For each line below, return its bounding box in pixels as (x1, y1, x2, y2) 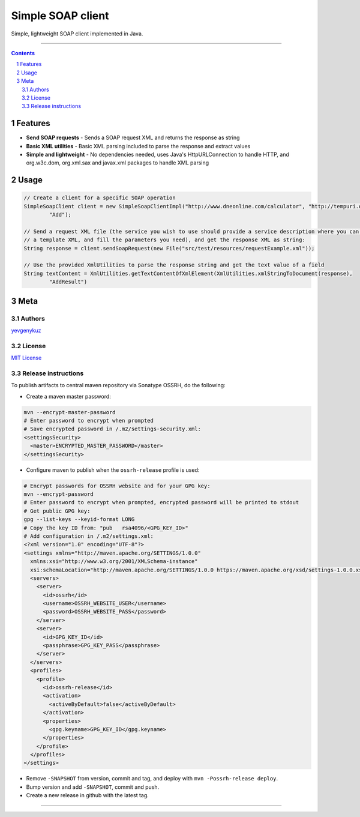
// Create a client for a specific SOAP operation (23, 194, 176, 201)
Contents (11, 49, 35, 56)
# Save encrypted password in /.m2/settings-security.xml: (23, 426, 201, 432)
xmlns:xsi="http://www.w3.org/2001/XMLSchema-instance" (30, 558, 198, 565)
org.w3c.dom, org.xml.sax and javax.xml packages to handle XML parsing (26, 159, 209, 166)
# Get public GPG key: (23, 507, 91, 514)
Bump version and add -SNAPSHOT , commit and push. (26, 783, 160, 791)
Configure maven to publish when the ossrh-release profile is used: (26, 466, 200, 474)
